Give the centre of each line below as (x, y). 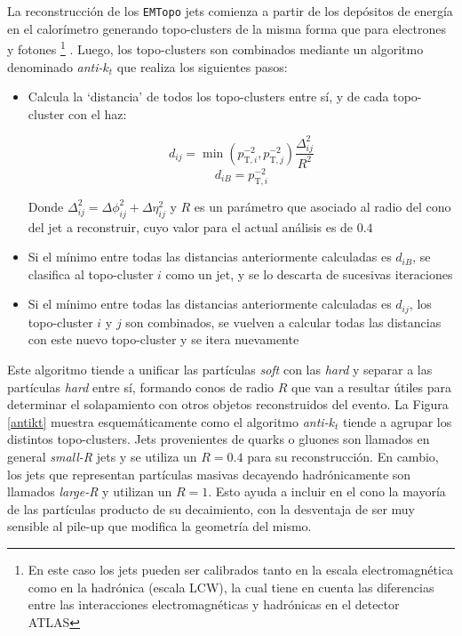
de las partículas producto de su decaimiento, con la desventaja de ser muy (211, 508)
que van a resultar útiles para (371, 386)
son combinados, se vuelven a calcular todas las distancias (283, 322)
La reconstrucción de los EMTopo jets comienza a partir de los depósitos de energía (230, 11)
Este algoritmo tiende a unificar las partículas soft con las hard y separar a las (220, 369)
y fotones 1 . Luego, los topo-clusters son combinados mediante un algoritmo (215, 48)
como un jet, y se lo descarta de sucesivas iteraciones (309, 274)
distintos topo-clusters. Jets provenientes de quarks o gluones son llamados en (219, 439)
